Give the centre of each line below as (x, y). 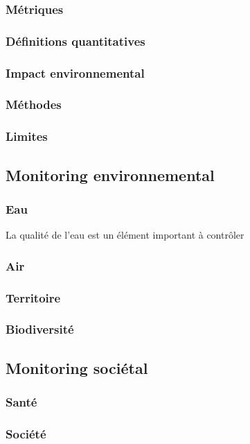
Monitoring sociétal (77, 367)
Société (26, 433)
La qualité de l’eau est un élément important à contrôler (125, 235)
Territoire (33, 297)
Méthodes (34, 104)
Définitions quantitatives (75, 41)
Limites (27, 136)
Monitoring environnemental (110, 174)
